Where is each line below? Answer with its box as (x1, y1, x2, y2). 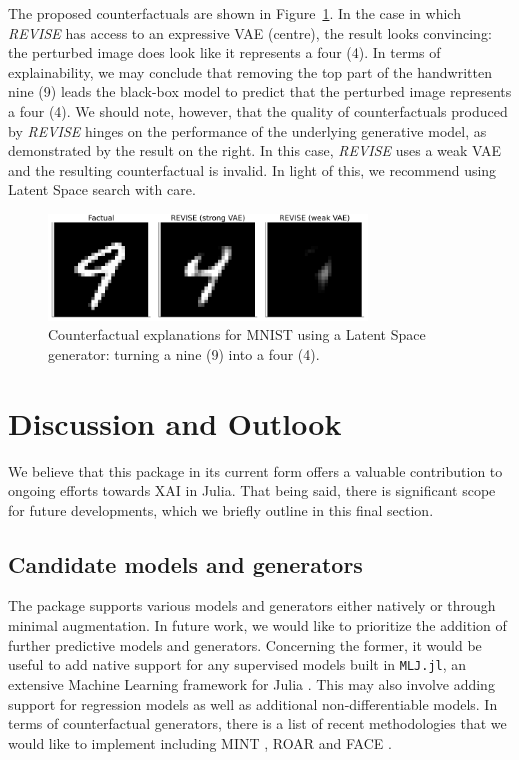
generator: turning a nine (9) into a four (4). (48, 343, 320, 364)
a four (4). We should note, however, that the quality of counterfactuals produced (8, 100, 508, 121)
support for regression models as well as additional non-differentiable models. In (8, 693, 498, 714)
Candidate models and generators (8, 548, 363, 579)
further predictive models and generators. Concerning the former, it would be (8, 634, 482, 655)
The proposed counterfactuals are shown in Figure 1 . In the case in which (8, 3, 461, 23)
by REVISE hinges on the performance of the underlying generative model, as (8, 120, 487, 141)
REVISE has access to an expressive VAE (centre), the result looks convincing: (8, 22, 492, 43)
